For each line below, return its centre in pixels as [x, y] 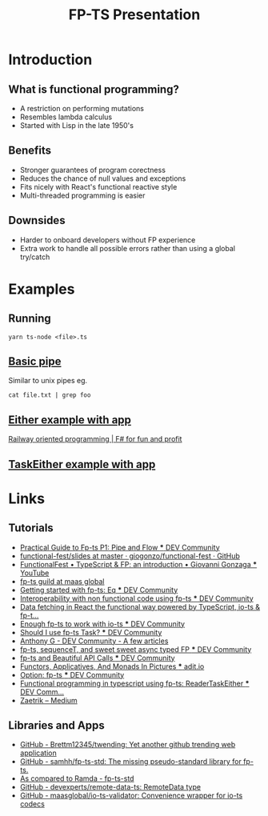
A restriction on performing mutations [82, 108]
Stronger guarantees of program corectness [93, 170]
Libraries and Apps [57, 726]
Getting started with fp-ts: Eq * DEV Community [99, 590]
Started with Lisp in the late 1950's [77, 125]
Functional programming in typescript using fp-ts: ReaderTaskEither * [134, 683]
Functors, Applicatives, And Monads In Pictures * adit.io [112, 666]
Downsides [37, 220]
